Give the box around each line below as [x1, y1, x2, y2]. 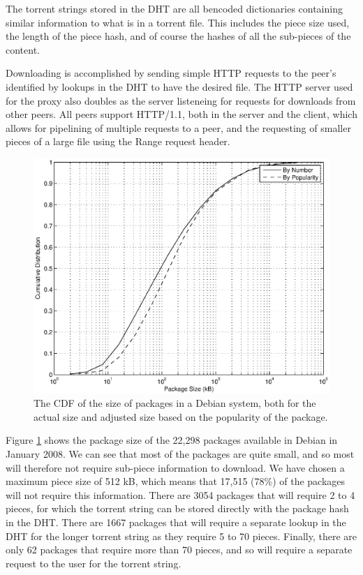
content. [6, 42, 40, 57]
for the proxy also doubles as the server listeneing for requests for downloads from [6, 93, 356, 107]
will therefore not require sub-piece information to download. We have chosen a [6, 460, 345, 475]
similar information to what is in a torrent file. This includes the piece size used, [6, 15, 350, 29]
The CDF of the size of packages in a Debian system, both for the [34, 396, 316, 410]
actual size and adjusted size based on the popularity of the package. [34, 409, 328, 424]
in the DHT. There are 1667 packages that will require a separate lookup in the [6, 514, 346, 529]
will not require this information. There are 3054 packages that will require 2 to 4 [6, 487, 355, 502]
